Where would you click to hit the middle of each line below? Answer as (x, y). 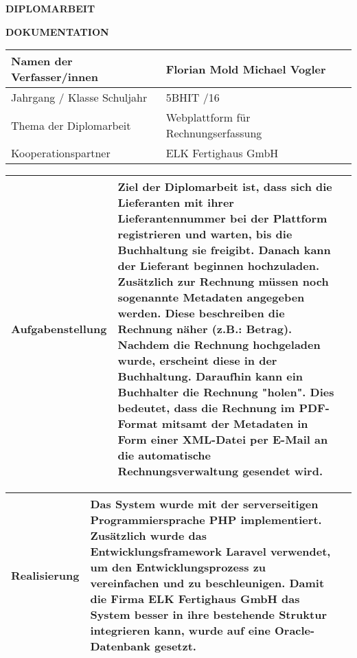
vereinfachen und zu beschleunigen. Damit (207, 583)
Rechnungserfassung (214, 133)
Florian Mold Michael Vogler (246, 69)
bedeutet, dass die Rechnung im (206, 408)
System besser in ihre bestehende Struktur (208, 615)
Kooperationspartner (61, 153)
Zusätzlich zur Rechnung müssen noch (223, 282)
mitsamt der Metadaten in (235, 424)
